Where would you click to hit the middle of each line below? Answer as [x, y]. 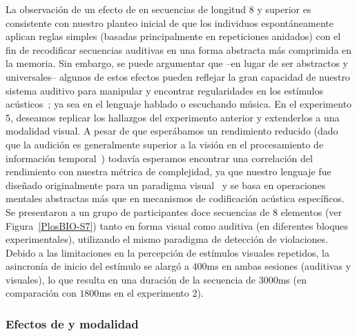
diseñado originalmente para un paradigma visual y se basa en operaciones [166, 185]
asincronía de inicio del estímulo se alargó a [97, 266]
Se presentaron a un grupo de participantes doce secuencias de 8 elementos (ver [174, 211]
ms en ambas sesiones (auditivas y [279, 266]
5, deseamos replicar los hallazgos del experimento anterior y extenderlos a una [173, 117]
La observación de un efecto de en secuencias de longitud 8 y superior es [158, 9]
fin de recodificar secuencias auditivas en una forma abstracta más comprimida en [179, 49]
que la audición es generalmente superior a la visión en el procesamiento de [165, 144]
